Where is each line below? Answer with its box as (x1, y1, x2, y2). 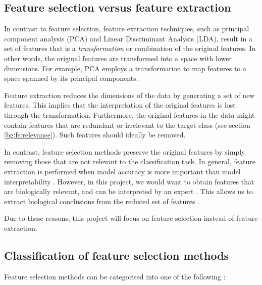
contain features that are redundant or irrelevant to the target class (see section (4, 119, 250, 130)
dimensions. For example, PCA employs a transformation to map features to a (4, 63, 247, 73)
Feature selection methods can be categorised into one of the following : (4, 271, 226, 281)
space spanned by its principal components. (4, 73, 138, 83)
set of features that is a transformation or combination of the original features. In (4, 43, 256, 54)
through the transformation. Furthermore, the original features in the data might (4, 109, 255, 120)
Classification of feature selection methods (4, 247, 229, 263)
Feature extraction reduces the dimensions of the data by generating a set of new (4, 89, 255, 100)
